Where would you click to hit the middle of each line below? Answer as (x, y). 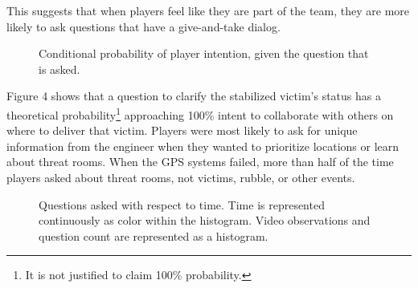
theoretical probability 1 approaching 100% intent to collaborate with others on (200, 113)
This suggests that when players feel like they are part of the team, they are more (208, 10)
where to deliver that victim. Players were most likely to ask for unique (182, 130)
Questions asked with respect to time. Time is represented (182, 204)
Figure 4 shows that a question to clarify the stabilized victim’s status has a (194, 96)
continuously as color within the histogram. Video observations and (205, 220)
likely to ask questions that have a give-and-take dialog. (143, 26)
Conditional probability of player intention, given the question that (204, 53)
